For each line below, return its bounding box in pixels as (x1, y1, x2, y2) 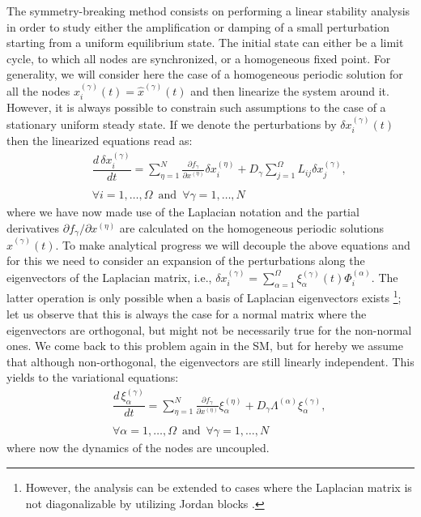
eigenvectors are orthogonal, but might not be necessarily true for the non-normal (6, 321, 412, 338)
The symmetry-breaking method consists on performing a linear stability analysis (6, 2, 410, 19)
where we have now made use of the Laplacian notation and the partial (6, 203, 359, 220)
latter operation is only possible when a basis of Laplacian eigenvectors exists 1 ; (6, 287, 402, 306)
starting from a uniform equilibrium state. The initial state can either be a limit (6, 34, 404, 51)
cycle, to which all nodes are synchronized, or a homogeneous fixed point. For (6, 49, 391, 66)
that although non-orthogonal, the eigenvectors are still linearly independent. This (6, 352, 415, 370)
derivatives (6, 219, 60, 236)
